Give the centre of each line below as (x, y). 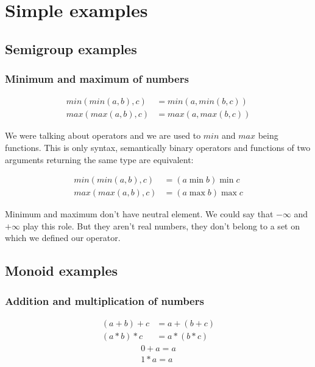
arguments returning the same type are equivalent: (99, 159)
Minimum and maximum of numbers (97, 79)
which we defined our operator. (63, 238)
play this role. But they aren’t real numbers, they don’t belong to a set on (161, 225)
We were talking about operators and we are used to (103, 135)
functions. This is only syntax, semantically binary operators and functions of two (158, 148)
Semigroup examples (71, 48)
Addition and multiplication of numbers (104, 300)
